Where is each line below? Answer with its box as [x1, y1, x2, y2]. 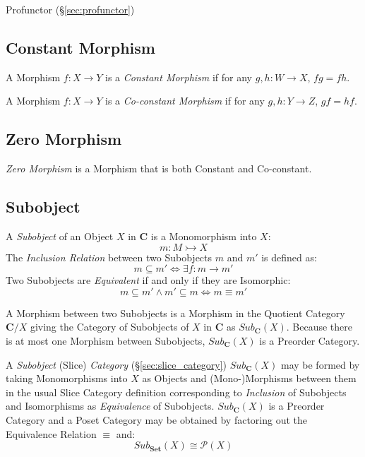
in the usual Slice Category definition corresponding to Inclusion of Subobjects [6, 384, 347, 399]
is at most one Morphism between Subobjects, [6, 333, 205, 348]
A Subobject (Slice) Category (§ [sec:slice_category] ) [6, 357, 227, 372]
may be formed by [280, 357, 360, 372]
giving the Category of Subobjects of [30, 319, 189, 334]
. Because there [286, 319, 353, 334]
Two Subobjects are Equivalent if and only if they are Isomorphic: [6, 273, 291, 287]
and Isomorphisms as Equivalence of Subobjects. [6, 398, 215, 413]
